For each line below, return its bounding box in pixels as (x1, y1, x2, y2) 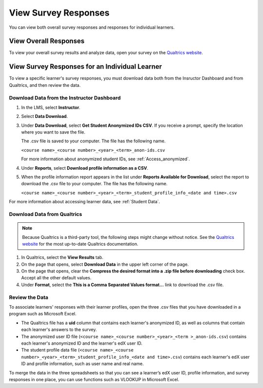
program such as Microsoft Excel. (9, 311, 76, 317)
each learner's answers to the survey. (21, 327, 97, 332)
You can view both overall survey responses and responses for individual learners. (9, 24, 175, 30)
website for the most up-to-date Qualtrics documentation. (22, 241, 138, 247)
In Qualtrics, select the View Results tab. (21, 254, 104, 260)
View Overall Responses (9, 37, 85, 45)
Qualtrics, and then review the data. (9, 82, 81, 88)
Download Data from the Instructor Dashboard (9, 94, 121, 101)
